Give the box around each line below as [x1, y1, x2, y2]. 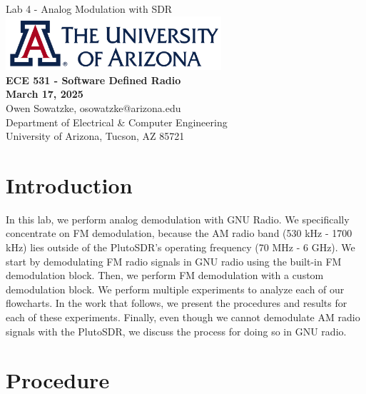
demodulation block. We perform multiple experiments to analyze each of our [6, 281, 345, 296]
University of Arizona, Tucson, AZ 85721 [6, 128, 185, 143]
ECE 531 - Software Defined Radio [6, 72, 181, 87]
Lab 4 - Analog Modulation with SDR [6, 1, 173, 16]
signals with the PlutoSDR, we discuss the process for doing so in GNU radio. [6, 323, 347, 338]
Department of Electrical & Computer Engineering [6, 114, 228, 129]
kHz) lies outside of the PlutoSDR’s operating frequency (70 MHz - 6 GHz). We [6, 240, 355, 255]
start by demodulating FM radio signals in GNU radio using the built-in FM [6, 253, 342, 268]
